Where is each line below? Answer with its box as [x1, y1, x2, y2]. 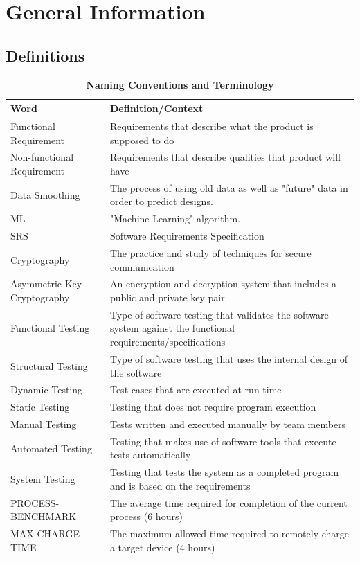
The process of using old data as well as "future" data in [109, 180, 348, 195]
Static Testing [10, 400, 70, 414]
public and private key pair [109, 290, 225, 305]
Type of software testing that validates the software [109, 307, 329, 321]
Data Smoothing [10, 187, 80, 202]
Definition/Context [109, 101, 204, 116]
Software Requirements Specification [109, 229, 264, 243]
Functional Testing [10, 321, 90, 335]
